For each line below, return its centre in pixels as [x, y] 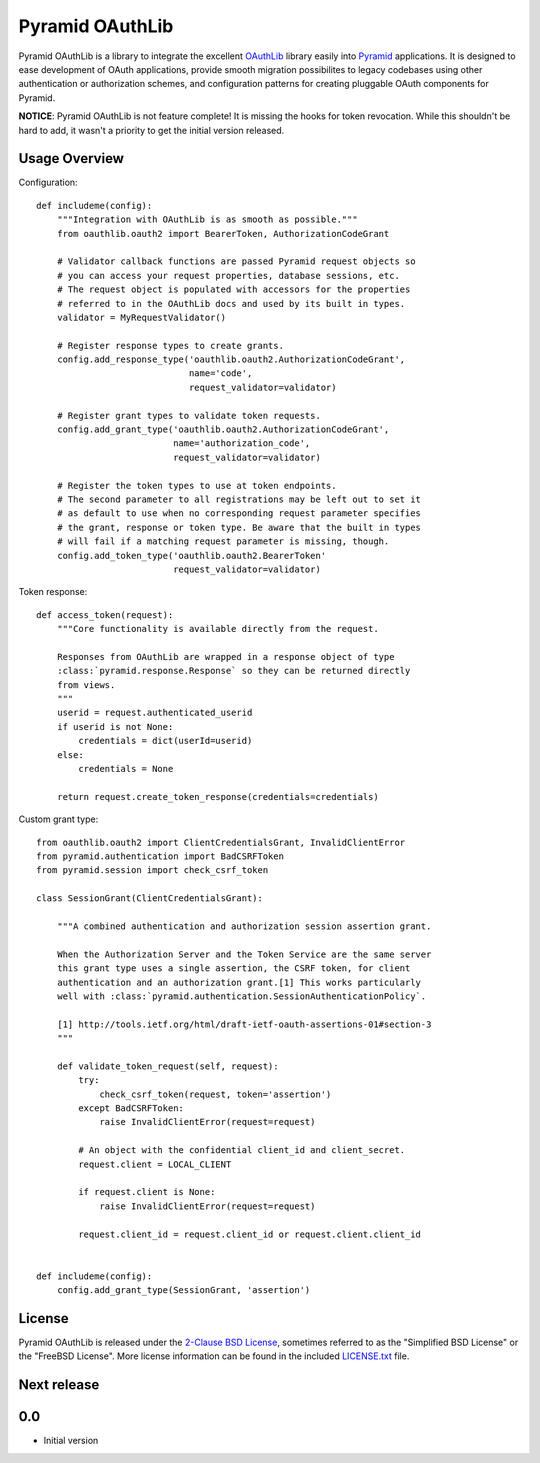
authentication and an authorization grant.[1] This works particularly [239, 982]
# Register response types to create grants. [170, 345]
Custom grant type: [58, 819]
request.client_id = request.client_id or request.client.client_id [250, 1234]
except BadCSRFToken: [131, 1108]
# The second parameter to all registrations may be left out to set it [239, 499]
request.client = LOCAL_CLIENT [155, 1164]
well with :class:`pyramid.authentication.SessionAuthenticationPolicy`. [241, 996]
